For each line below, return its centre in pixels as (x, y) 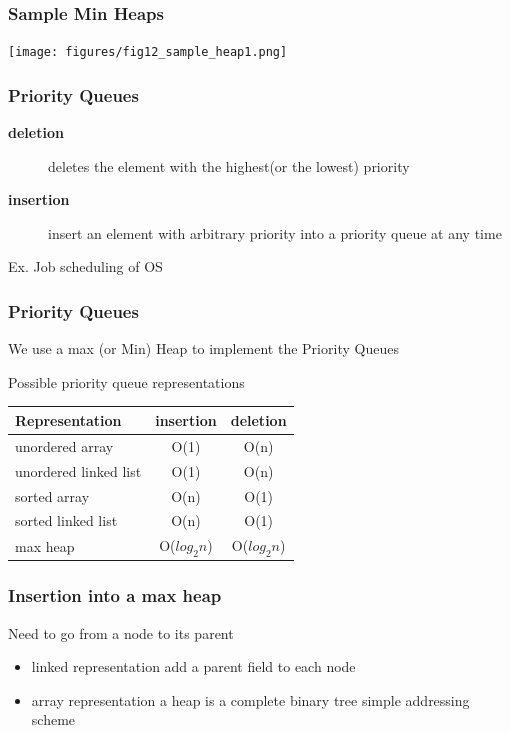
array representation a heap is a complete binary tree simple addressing (250, 699)
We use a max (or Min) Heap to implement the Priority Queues (203, 348)
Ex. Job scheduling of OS (85, 266)
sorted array (52, 495)
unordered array (64, 445)
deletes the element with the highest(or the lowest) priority (229, 165)
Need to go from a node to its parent (121, 632)
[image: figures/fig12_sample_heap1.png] (148, 52)
